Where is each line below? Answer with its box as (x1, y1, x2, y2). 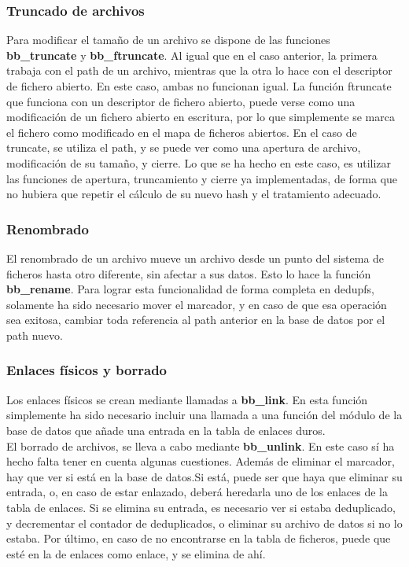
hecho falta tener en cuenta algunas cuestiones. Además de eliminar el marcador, (6, 453, 395, 469)
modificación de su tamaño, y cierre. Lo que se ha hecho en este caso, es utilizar (6, 154, 392, 171)
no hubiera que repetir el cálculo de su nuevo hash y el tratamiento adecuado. (6, 186, 381, 202)
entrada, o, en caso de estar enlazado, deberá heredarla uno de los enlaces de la (6, 484, 389, 500)
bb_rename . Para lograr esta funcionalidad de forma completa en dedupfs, (6, 281, 374, 297)
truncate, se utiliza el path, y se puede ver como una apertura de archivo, (6, 139, 361, 156)
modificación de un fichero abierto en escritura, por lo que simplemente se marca (6, 109, 395, 125)
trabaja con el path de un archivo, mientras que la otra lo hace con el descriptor (6, 62, 392, 79)
